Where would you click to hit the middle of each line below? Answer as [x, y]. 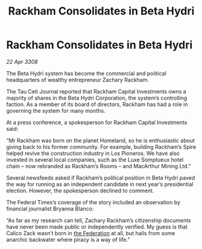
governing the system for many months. [56, 110]
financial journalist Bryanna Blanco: [50, 209]
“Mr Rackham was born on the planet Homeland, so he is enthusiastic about [100, 140]
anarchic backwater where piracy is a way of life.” [68, 239]
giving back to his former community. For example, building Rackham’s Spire [101, 147]
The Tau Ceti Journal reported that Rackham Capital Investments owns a [96, 91]
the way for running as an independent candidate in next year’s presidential [100, 184]
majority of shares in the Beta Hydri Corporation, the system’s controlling [97, 98]
